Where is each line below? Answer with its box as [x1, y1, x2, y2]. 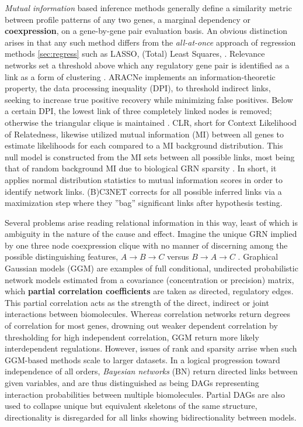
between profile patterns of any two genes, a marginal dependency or [5, 13, 251, 25]
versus [167, 250, 189, 263]
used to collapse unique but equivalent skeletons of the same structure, [5, 400, 257, 412]
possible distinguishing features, [5, 250, 119, 263]
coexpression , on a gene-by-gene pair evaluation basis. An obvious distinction [5, 25, 288, 37]
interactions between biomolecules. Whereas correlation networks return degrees [5, 308, 291, 320]
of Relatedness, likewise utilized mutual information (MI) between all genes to [5, 128, 284, 140]
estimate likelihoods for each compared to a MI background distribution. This [5, 139, 283, 151]
